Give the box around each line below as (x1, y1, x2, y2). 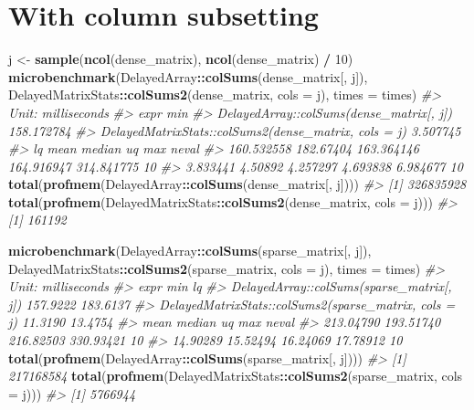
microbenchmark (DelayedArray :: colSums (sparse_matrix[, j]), (8, 241, 372, 260)
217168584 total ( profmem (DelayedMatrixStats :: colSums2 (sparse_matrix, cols (8, 366, 463, 385)
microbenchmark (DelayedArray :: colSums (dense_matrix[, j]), (8, 67, 368, 86)
